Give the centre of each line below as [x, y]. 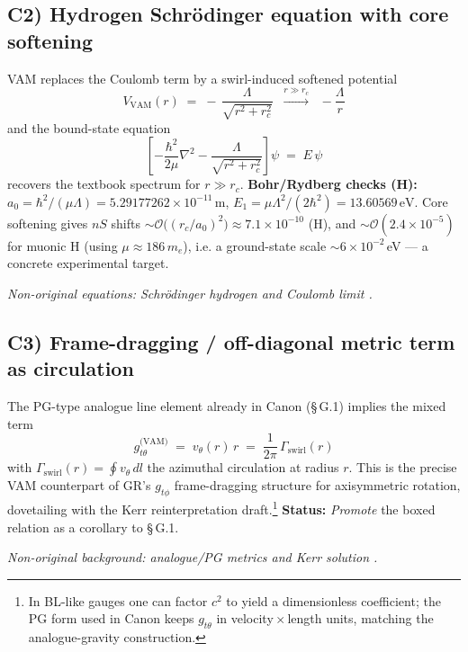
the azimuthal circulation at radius [243, 467]
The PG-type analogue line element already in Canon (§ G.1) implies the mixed [227, 406]
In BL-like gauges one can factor [118, 600]
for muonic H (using [63, 245]
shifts [126, 223]
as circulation [71, 368]
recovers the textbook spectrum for [104, 184]
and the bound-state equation [89, 127]
